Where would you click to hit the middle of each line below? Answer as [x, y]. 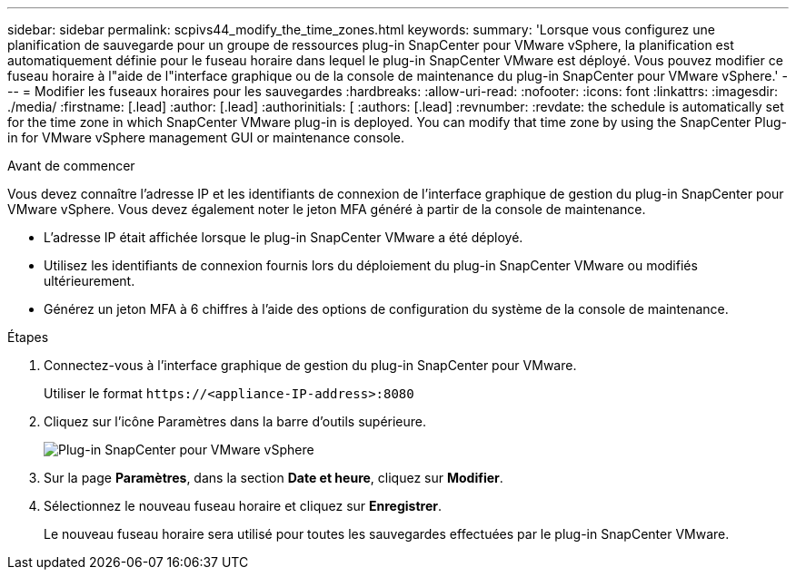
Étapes [28, 337]
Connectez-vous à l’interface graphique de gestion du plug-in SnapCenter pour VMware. [310, 365]
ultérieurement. [90, 281]
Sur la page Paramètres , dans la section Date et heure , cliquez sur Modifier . [274, 478]
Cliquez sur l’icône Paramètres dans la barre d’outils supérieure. [235, 421]
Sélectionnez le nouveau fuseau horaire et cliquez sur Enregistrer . [243, 506]
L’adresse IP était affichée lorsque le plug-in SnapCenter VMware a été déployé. [284, 237]
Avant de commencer [71, 166]
